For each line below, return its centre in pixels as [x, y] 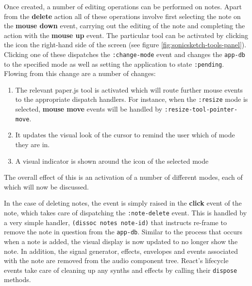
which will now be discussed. [46, 186]
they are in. [33, 144]
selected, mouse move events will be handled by [89, 109]
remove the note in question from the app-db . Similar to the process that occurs [123, 232]
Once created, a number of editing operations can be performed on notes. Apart [123, 6]
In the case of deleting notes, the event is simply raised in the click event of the [123, 203]
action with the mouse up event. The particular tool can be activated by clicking [126, 35]
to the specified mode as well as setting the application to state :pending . [114, 64]
